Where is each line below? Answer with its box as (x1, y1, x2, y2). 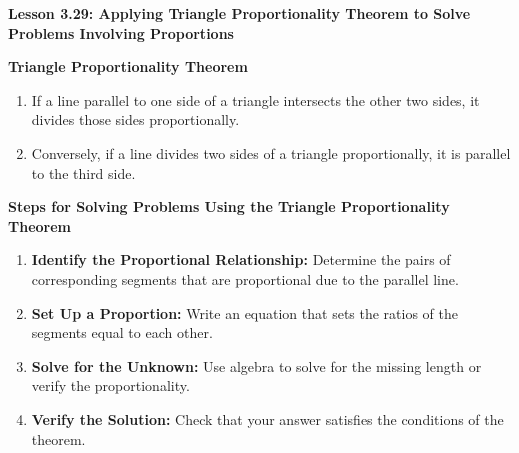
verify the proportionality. (31, 375, 190, 396)
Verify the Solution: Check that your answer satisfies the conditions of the (31, 408, 504, 429)
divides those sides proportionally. (31, 109, 240, 130)
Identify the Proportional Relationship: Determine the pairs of (31, 249, 451, 270)
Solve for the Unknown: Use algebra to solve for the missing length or (31, 355, 482, 376)
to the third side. (31, 162, 136, 183)
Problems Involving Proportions (8, 22, 234, 43)
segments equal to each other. (31, 322, 213, 343)
